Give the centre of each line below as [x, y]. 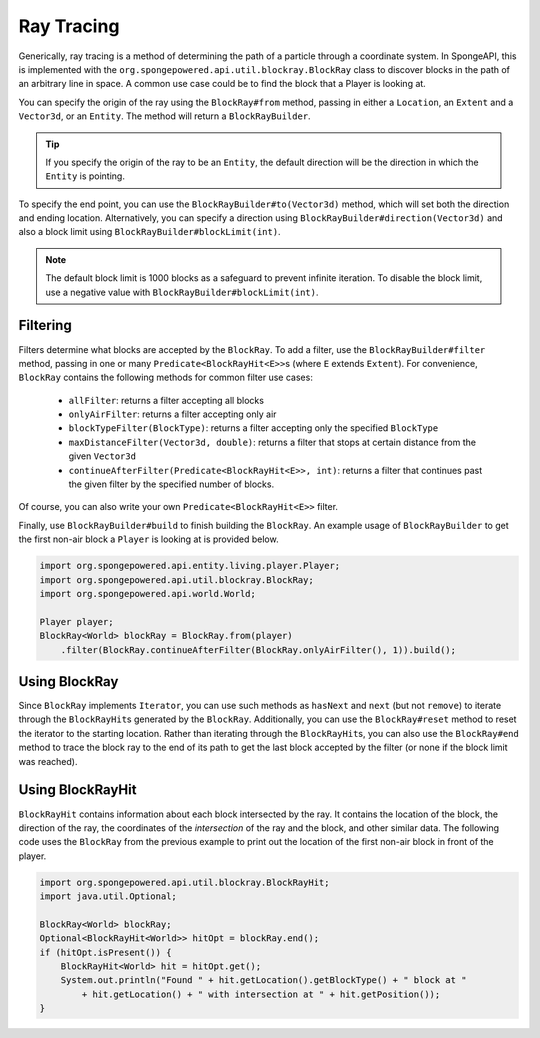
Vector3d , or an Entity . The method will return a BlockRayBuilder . [164, 116]
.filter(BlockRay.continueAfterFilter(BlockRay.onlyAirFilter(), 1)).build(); [258, 649]
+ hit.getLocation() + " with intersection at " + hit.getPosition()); [261, 994]
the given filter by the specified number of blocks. [171, 484]
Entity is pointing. [85, 176]
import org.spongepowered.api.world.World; [148, 593]
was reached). [48, 761]
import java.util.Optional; [108, 896]
